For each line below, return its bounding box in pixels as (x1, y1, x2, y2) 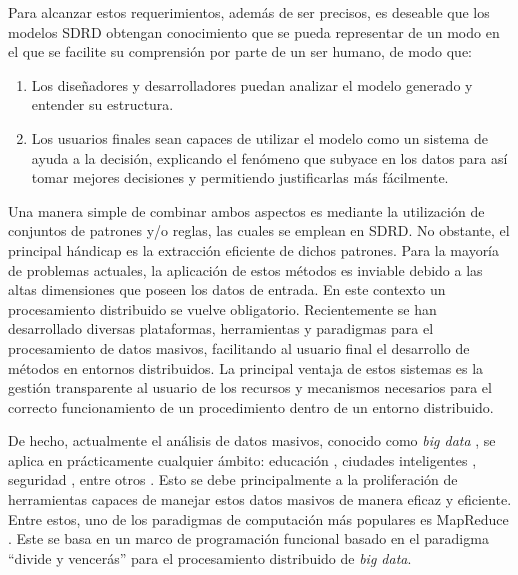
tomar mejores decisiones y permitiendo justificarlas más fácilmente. (31, 167, 449, 188)
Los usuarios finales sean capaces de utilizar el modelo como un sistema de (31, 127, 488, 148)
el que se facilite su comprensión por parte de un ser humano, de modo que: (8, 41, 473, 62)
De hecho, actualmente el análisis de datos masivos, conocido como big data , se (8, 430, 496, 451)
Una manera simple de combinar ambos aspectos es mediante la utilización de (8, 200, 485, 221)
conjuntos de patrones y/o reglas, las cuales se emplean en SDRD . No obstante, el (8, 220, 510, 241)
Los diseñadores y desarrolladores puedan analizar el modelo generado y (31, 74, 473, 95)
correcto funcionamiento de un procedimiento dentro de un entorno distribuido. (8, 396, 494, 417)
